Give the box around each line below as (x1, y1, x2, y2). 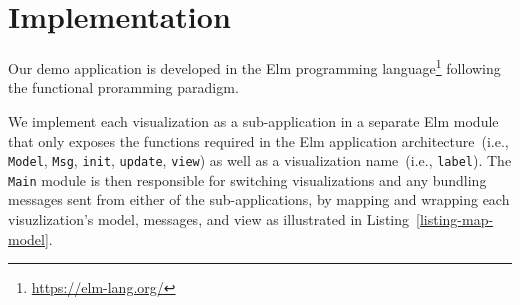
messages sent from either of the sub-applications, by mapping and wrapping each (8, 189, 510, 210)
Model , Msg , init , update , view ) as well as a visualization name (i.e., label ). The (8, 150, 512, 171)
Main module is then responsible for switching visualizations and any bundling (8, 169, 487, 190)
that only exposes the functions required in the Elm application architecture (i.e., (8, 130, 509, 151)
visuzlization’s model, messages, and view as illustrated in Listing (8, 209, 410, 230)
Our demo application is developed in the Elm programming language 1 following (8, 55, 501, 78)
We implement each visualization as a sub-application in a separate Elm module (8, 110, 499, 131)
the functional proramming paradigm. (8, 77, 239, 98)
